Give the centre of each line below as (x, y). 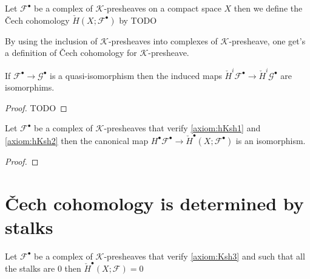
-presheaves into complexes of (163, 40)
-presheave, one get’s (267, 40)
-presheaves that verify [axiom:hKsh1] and (182, 128)
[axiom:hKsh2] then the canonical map (77, 140)
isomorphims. (30, 87)
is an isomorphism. (271, 140)
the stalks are (30, 268)
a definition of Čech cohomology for (71, 53)
